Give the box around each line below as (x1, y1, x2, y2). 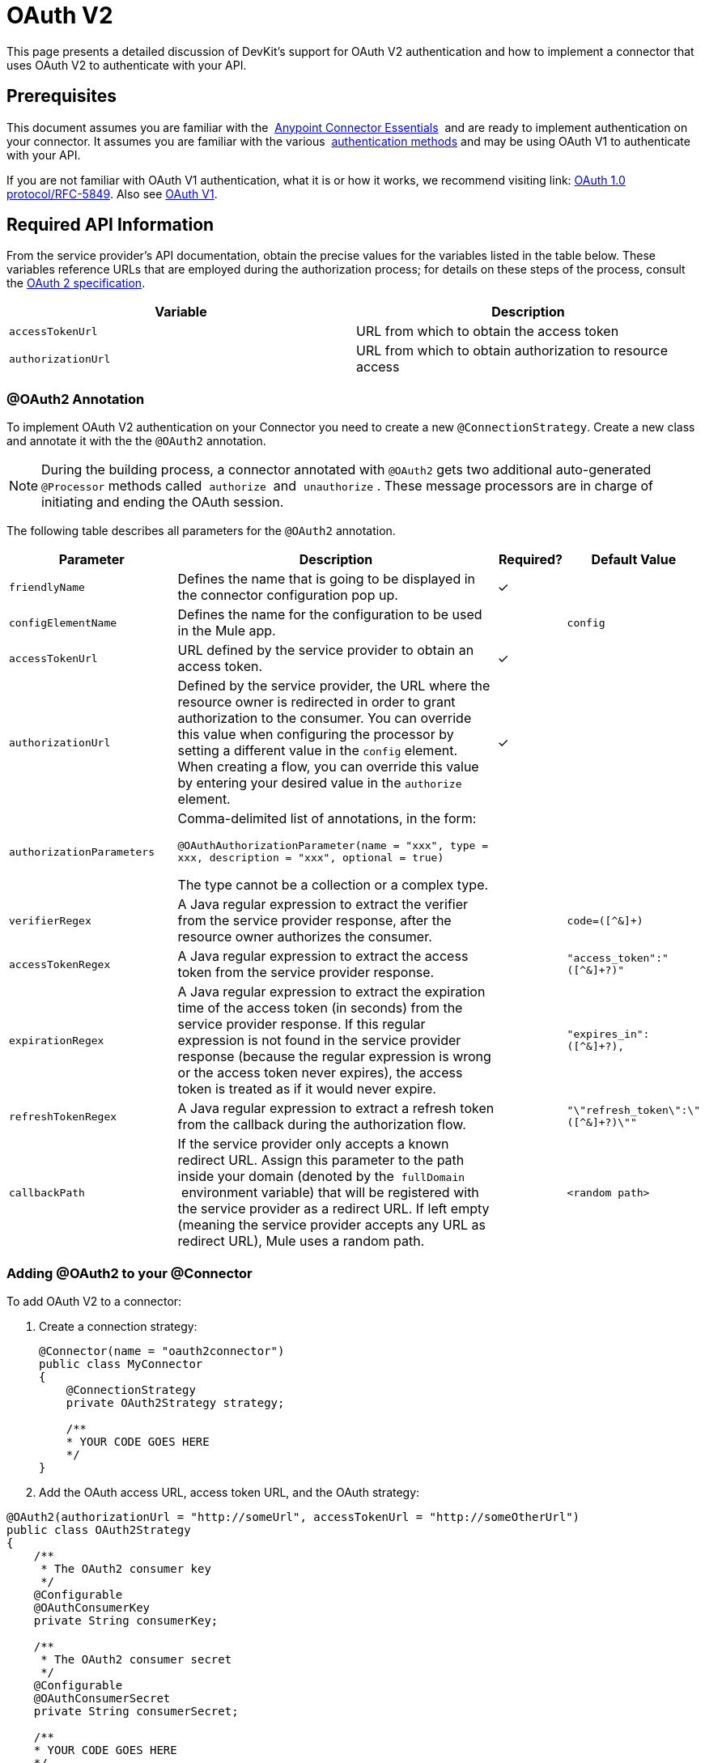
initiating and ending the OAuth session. (41, 494, 284, 511)
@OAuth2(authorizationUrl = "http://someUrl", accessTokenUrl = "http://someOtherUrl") (6, 1510, 580, 1523)
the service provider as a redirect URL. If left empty (177, 1200, 490, 1217)
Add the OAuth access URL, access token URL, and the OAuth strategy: (39, 1485, 420, 1499)
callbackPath (9, 1186, 85, 1199)
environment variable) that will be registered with (181, 1184, 479, 1201)
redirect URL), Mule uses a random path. (177, 1233, 425, 1250)
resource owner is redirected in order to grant (177, 694, 456, 711)
